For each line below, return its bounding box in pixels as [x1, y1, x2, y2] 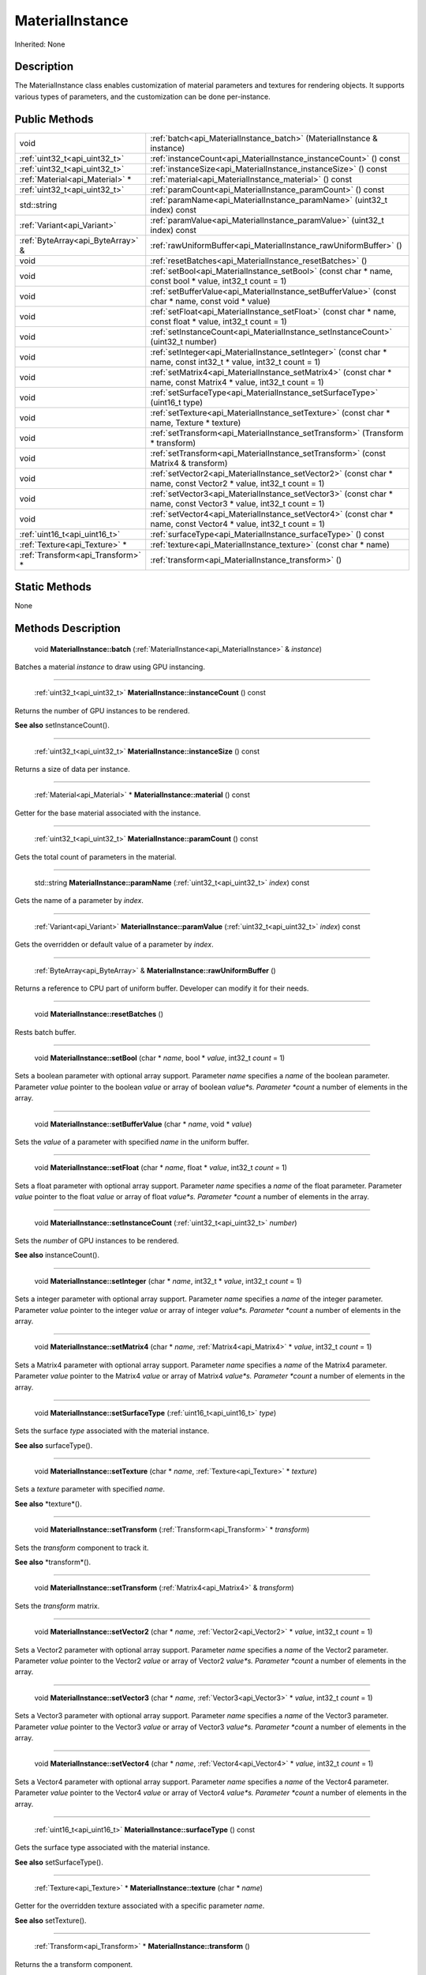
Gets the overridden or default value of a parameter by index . [14, 940, 215, 950]
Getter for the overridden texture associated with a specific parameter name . [14, 1901, 265, 1911]
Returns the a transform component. [14, 1959, 133, 1969]
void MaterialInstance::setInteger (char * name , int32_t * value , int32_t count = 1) [34, 1276, 302, 1285]
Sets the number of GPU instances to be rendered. [14, 1236, 179, 1245]
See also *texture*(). [14, 1499, 82, 1508]
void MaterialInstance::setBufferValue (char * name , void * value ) [34, 1119, 252, 1129]
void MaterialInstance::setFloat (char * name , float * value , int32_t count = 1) [34, 1163, 288, 1172]
